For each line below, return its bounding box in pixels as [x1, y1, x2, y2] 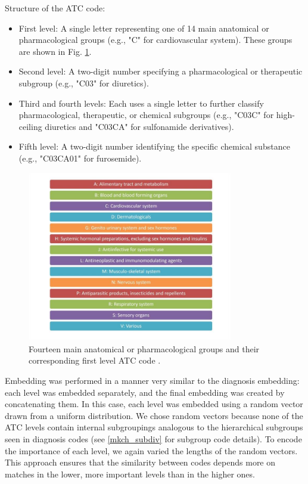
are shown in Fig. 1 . [18, 45, 92, 57]
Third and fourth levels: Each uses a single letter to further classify [18, 97, 264, 109]
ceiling [18, 120, 42, 132]
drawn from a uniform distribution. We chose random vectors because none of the [5, 409, 303, 421]
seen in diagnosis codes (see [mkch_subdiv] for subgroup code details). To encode [5, 433, 302, 445]
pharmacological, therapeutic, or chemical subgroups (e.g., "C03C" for [18, 108, 274, 121]
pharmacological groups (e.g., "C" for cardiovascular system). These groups [18, 33, 293, 46]
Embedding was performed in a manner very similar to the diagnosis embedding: [5, 374, 300, 387]
